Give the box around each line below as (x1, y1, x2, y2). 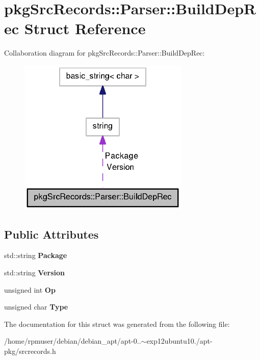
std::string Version (4, 267, 65, 278)
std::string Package (4, 250, 67, 261)
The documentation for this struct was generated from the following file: (4, 318, 230, 329)
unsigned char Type (4, 301, 68, 312)
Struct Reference (24, 18, 146, 39)
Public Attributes (4, 226, 99, 242)
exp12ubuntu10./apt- (146, 336, 213, 346)
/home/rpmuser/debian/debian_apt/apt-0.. (4, 336, 141, 346)
